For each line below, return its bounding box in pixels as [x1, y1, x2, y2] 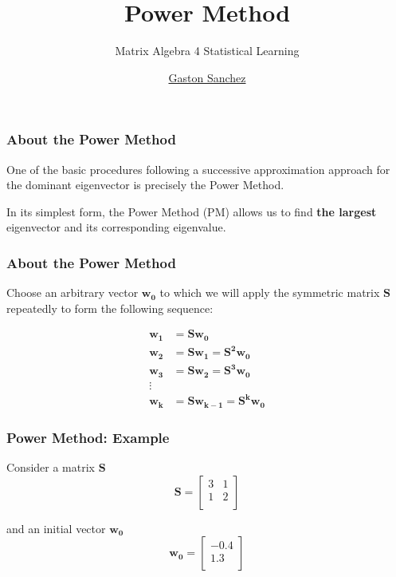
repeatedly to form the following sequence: [6, 299, 214, 316]
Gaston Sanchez [168, 69, 246, 85]
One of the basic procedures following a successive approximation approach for [6, 160, 390, 177]
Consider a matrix [6, 459, 95, 476]
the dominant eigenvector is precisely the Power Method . [6, 176, 284, 193]
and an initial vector [6, 520, 106, 536]
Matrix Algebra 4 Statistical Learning [115, 42, 300, 59]
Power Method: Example [6, 427, 170, 447]
